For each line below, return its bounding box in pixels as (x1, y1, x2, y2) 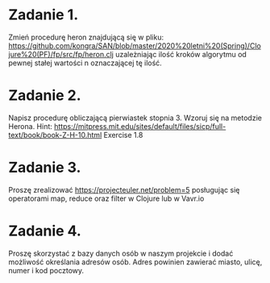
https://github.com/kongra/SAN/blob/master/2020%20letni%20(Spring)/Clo (8, 40, 262, 50)
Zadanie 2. (8, 86, 82, 105)
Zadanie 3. (8, 159, 81, 177)
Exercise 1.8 (103, 130, 143, 139)
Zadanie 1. (8, 6, 79, 24)
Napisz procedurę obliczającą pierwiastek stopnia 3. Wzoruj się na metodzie (8, 113, 262, 123)
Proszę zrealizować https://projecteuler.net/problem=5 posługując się (8, 185, 240, 194)
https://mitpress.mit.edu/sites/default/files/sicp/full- (53, 121, 226, 131)
